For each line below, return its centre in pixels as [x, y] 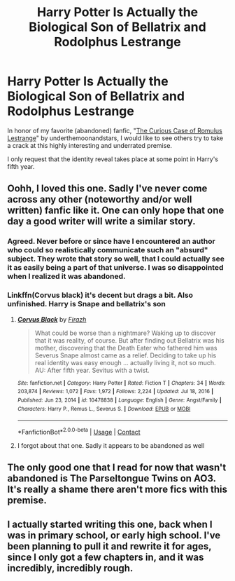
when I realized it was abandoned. [66, 276]
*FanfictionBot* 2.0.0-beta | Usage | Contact [79, 431]
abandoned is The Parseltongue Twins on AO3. [112, 478]
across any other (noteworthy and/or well [100, 199]
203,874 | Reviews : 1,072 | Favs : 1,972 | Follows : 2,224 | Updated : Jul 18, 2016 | [115, 392]
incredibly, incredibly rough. [70, 568]
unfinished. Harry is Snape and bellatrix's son [87, 304]
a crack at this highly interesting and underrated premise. [90, 145]
